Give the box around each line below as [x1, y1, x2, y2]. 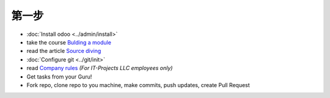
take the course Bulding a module [26, 38, 111, 46]
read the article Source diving [26, 47, 101, 55]
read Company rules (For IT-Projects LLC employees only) [26, 65, 173, 72]
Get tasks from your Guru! [26, 73, 92, 80]
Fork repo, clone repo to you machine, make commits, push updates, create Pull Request [26, 81, 250, 88]
